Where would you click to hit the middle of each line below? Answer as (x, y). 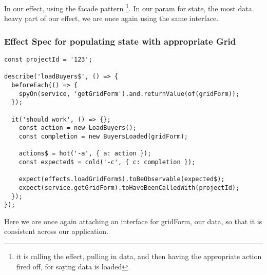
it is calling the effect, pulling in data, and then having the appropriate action (139, 256)
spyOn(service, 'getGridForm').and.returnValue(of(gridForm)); (129, 94)
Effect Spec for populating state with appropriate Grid (120, 41)
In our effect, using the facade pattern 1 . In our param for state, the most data (128, 7)
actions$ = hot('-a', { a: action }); (85, 154)
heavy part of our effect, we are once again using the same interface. (111, 18)
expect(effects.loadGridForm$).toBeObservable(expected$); (122, 179)
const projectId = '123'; (48, 60)
